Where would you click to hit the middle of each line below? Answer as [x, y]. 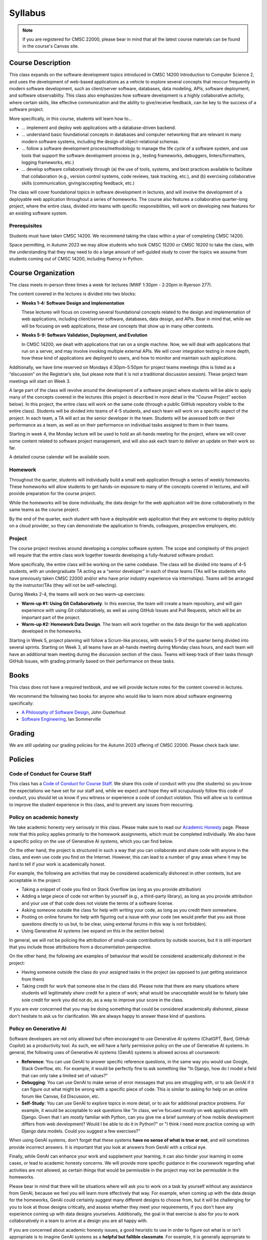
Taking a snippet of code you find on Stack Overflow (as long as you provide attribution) [111, 889]
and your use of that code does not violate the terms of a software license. [98, 903]
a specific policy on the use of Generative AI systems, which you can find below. [91, 841]
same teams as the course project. [44, 510]
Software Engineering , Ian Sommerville [61, 719]
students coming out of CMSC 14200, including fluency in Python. [76, 258]
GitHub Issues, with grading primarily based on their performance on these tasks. [92, 661]
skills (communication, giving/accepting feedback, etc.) [78, 183]
